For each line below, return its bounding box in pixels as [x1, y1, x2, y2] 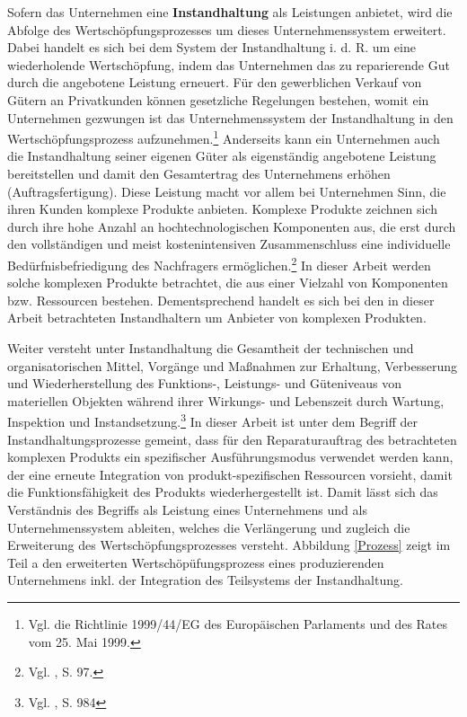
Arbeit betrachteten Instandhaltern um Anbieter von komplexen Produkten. [7, 308, 427, 327]
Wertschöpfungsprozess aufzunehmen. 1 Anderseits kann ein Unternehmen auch [7, 127, 440, 147]
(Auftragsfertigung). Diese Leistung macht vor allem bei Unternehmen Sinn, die [7, 181, 446, 200]
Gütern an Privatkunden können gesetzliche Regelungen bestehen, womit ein [7, 90, 429, 109]
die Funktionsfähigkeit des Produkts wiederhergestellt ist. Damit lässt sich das [7, 482, 438, 501]
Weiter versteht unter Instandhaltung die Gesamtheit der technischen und [7, 339, 414, 357]
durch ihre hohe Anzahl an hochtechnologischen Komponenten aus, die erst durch [7, 217, 456, 235]
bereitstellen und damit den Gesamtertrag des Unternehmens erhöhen [7, 164, 391, 182]
